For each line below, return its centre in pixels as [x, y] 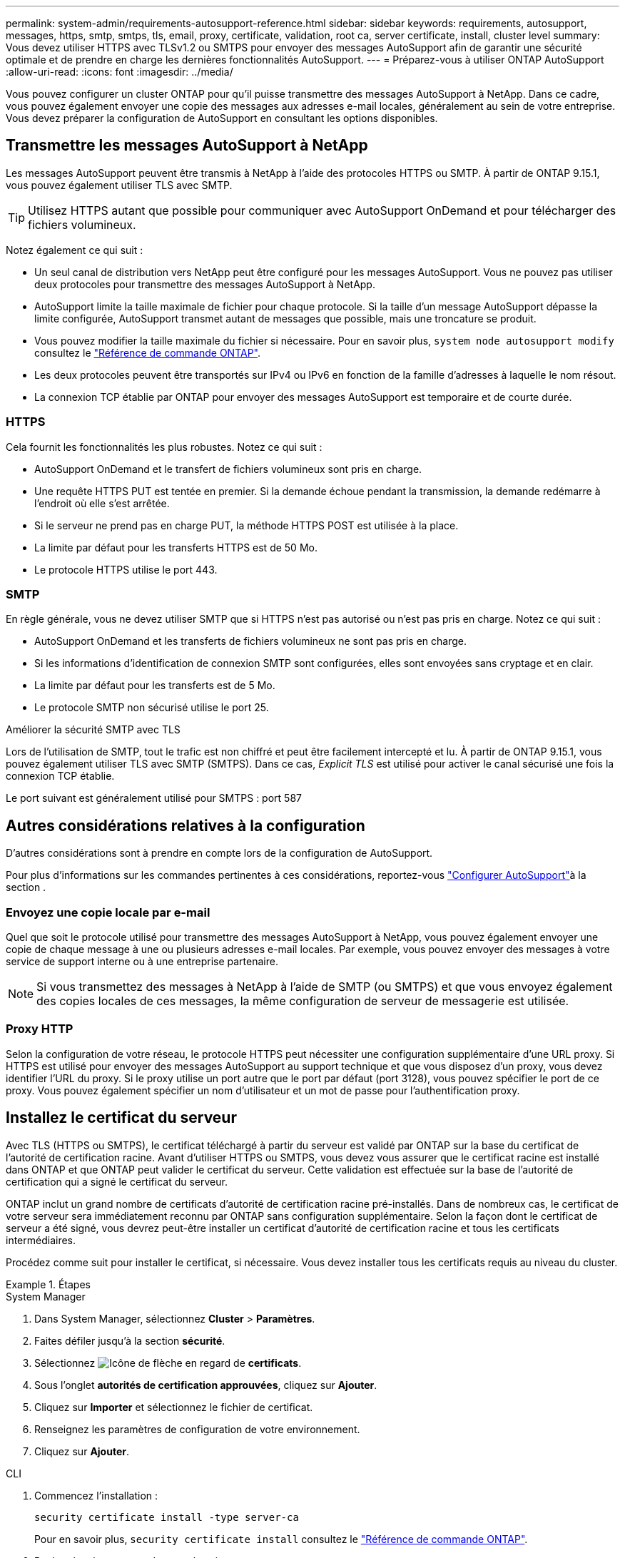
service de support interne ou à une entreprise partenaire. [142, 961]
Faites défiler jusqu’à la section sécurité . [130, 1340]
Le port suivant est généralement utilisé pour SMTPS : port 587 [154, 798]
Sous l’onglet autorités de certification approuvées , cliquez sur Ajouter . [206, 1385]
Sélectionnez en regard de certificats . [168, 1363]
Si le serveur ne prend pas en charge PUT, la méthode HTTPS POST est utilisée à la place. [247, 525]
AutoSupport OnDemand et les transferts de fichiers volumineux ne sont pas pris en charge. [250, 641]
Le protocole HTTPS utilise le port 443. [126, 569]
